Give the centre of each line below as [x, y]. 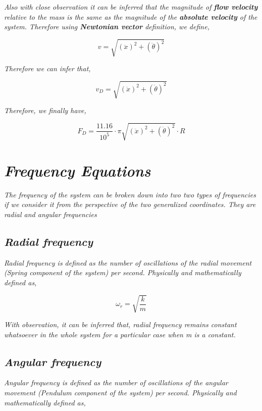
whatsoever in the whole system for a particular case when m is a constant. [120, 334]
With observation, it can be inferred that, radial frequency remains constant [120, 324]
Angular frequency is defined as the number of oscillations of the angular [116, 382]
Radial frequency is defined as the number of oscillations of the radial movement [128, 262]
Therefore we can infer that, [47, 68]
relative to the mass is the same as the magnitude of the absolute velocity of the [131, 16]
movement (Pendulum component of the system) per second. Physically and [120, 393]
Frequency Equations [77, 170]
